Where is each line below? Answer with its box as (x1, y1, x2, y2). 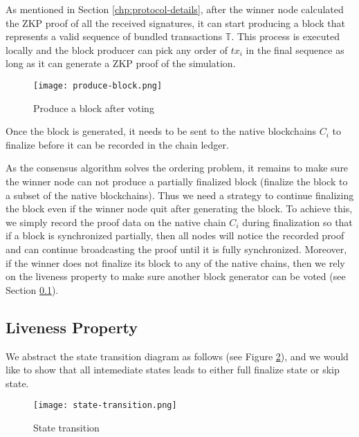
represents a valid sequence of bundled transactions (6, 29, 223, 44)
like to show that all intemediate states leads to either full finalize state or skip (6, 362, 340, 377)
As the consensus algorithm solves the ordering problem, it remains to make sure (6, 160, 349, 175)
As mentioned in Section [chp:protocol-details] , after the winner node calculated (6, 2, 344, 16)
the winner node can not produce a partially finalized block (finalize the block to (6, 174, 348, 188)
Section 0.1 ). (6, 282, 59, 297)
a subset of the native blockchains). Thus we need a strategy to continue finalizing (6, 187, 354, 202)
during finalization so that (242, 214, 353, 229)
